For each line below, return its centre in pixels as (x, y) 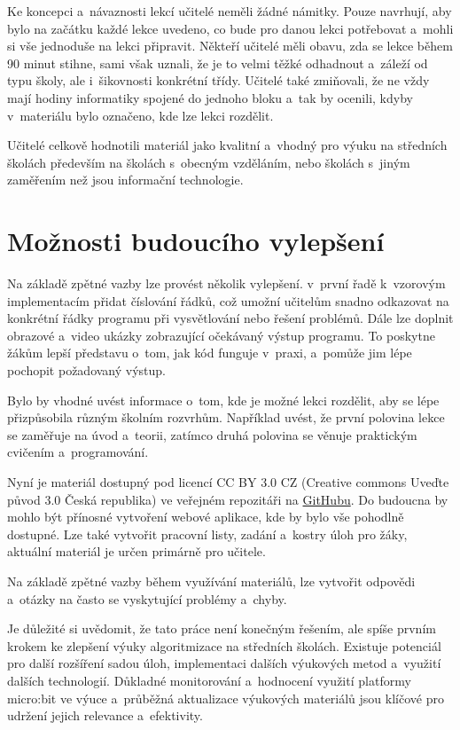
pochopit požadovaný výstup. (87, 370)
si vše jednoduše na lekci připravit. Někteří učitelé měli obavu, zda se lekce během (230, 46)
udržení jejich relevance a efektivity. (105, 715)
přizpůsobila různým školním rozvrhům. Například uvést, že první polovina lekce (226, 417)
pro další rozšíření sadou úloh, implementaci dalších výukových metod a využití (224, 663)
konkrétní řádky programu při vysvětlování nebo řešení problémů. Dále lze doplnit (230, 318)
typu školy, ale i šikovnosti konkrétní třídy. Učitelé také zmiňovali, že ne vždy (218, 80)
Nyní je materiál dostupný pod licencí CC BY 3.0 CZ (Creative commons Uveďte (228, 482)
